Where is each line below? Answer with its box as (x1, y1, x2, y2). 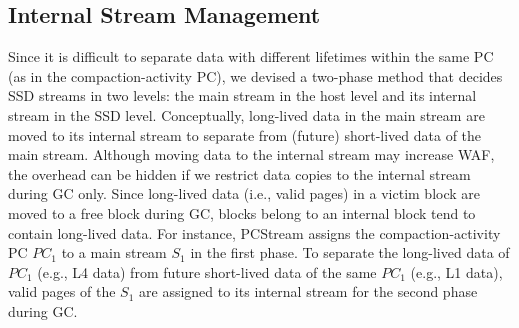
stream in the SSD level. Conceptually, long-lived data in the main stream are (8, 104, 485, 125)
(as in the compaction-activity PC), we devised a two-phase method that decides (8, 65, 503, 86)
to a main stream (61, 242, 167, 263)
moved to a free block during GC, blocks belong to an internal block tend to (8, 202, 476, 223)
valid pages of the (8, 281, 116, 302)
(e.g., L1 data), (410, 261, 503, 282)
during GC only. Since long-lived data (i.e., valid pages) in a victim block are (8, 183, 481, 204)
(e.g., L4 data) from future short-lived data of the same (37, 261, 377, 282)
